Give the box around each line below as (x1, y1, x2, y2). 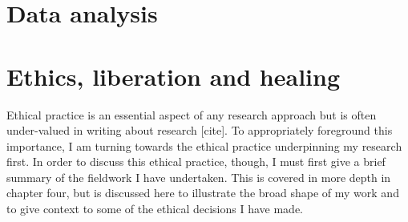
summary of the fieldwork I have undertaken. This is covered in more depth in (6, 168, 391, 185)
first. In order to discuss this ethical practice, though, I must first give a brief (6, 153, 386, 170)
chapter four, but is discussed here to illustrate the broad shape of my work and (6, 184, 399, 201)
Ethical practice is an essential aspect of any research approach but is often (6, 106, 377, 123)
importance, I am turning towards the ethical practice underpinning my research (6, 137, 402, 154)
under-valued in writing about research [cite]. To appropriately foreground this (6, 122, 393, 139)
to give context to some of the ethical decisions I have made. (6, 200, 303, 217)
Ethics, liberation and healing (6, 59, 340, 92)
